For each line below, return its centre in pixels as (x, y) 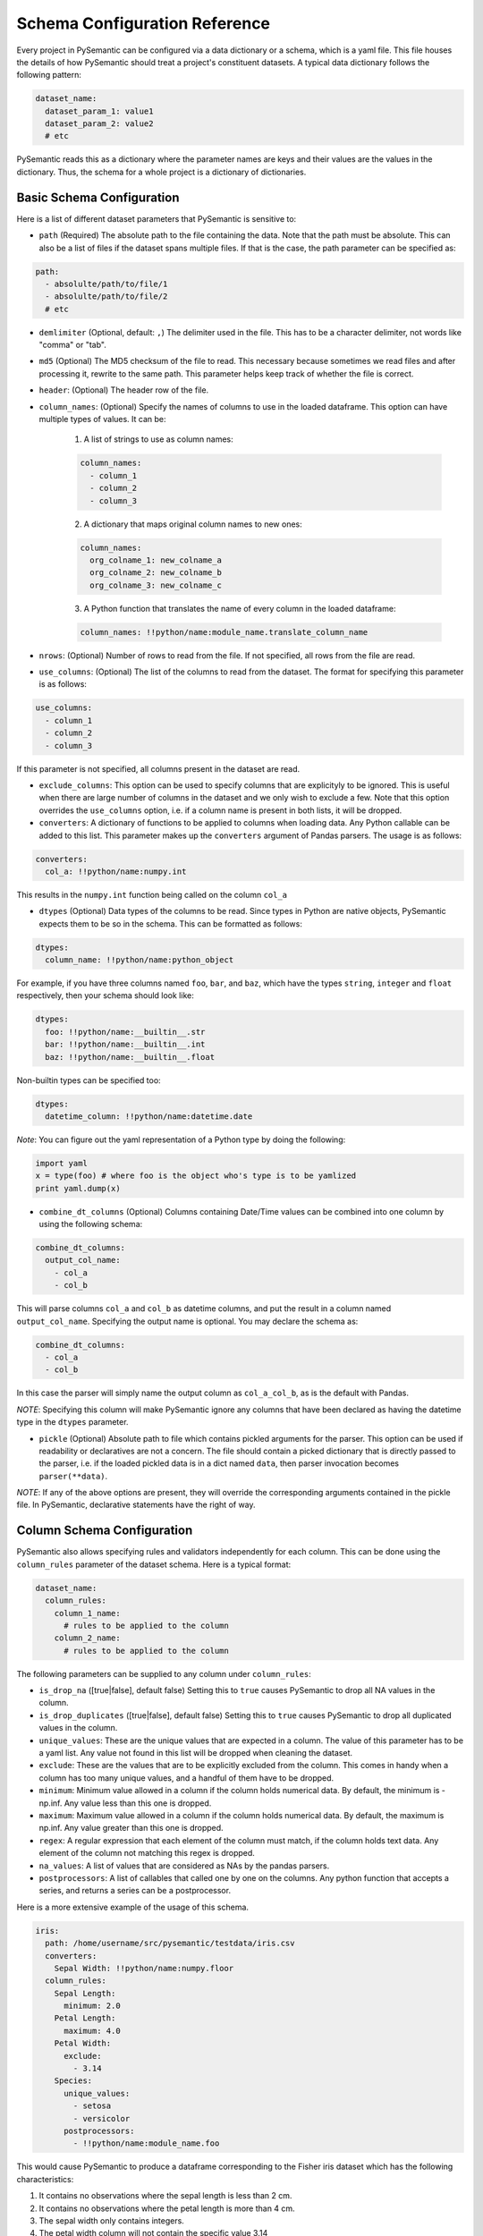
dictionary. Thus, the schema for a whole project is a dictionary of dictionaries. (161, 172)
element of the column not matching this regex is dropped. (147, 1853)
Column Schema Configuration (105, 1531)
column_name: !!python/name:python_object (140, 960)
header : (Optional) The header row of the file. (124, 390)
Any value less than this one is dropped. (138, 1803)
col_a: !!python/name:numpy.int (116, 871)
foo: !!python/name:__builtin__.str (125, 1032)
